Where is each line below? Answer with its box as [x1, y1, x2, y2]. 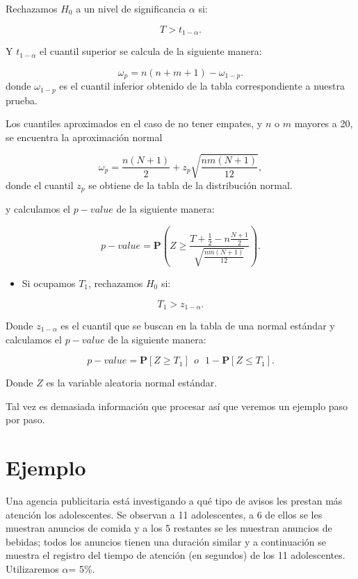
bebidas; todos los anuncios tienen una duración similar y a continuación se [6, 534, 327, 548]
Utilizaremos [6, 562, 59, 576]
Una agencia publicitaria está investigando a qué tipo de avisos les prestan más [6, 494, 343, 508]
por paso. [6, 412, 45, 427]
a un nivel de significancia [76, 1, 186, 15]
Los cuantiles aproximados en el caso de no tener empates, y [6, 116, 263, 131]
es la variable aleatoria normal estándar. [46, 375, 218, 390]
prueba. [6, 92, 38, 107]
